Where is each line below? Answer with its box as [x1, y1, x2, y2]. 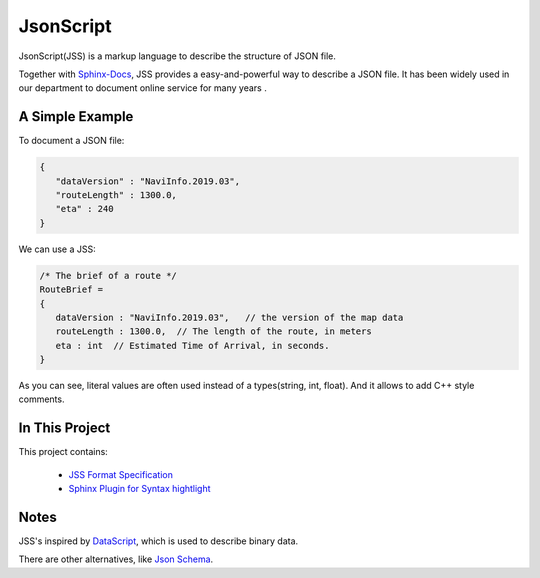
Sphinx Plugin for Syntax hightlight [68, 483, 211, 495]
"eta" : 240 [55, 203, 114, 215]
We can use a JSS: [18, 243, 96, 255]
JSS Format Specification [68, 468, 174, 480]
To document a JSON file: [18, 135, 125, 147]
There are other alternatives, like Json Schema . [18, 553, 214, 565]
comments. [18, 393, 65, 405]
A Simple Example [18, 108, 134, 125]
